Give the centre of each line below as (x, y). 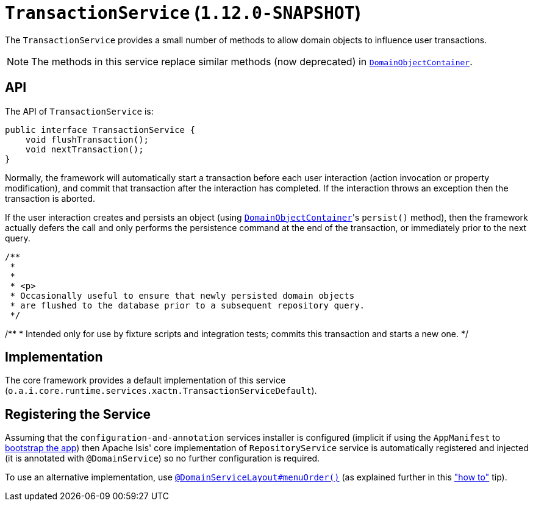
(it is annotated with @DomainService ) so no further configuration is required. (163, 458)
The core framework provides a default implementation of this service (145, 380)
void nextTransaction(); (84, 149)
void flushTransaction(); (87, 139)
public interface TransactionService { (100, 130)
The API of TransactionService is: (79, 111)
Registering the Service (78, 414)
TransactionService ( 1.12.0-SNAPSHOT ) (183, 13)
